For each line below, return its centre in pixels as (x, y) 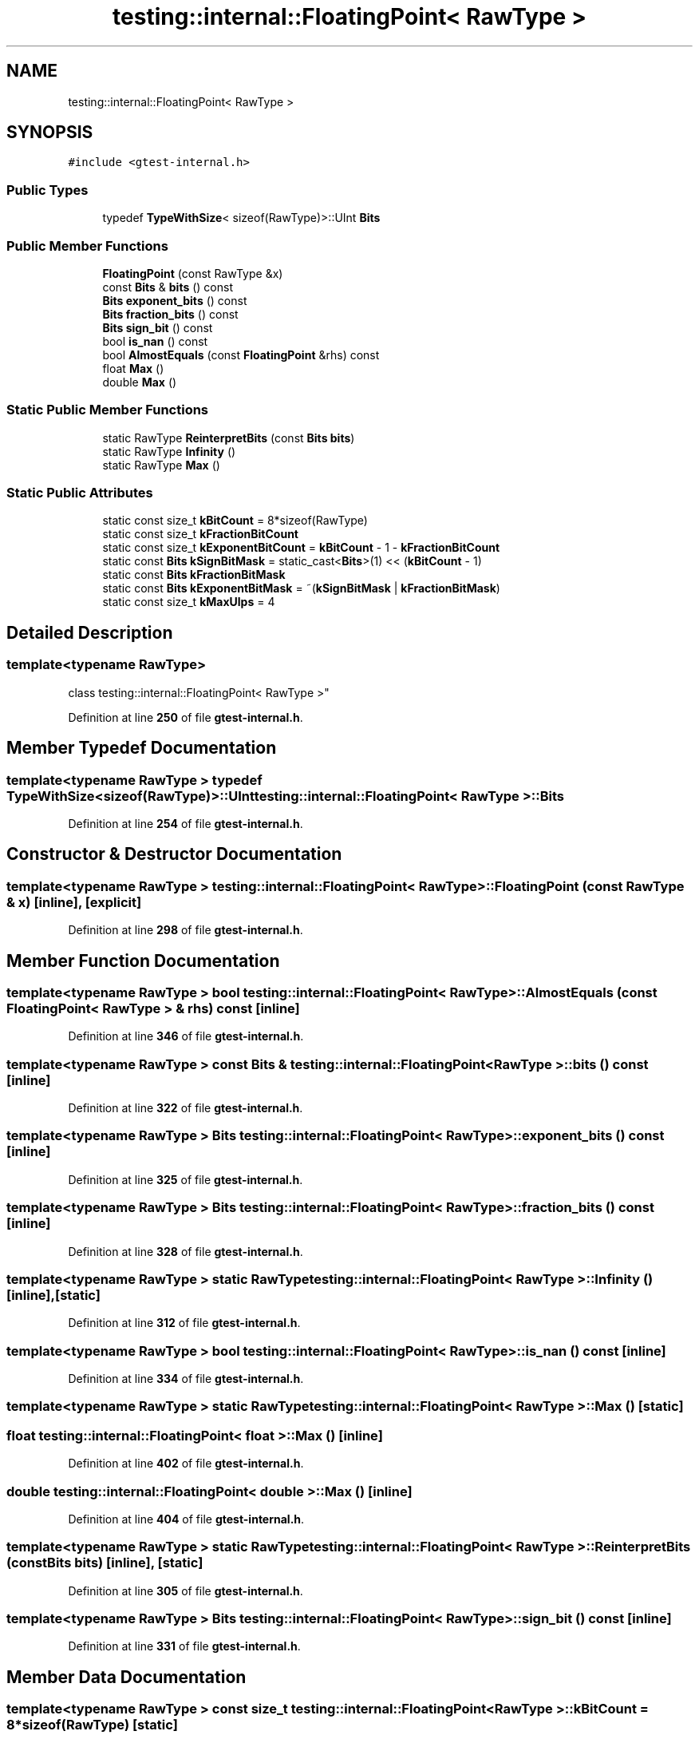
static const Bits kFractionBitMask (194, 575)
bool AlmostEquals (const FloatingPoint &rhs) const (241, 355)
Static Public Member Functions (108, 410)
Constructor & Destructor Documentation (174, 854)
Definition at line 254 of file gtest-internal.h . (186, 823)
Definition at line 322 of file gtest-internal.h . (186, 1108)
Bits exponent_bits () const (175, 300)
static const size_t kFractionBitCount (200, 534)
